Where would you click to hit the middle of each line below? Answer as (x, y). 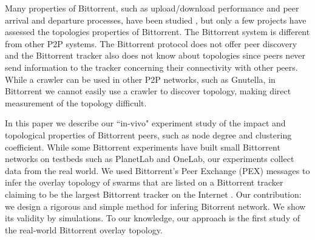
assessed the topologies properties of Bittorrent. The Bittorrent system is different (157, 32)
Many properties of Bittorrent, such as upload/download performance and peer (152, 8)
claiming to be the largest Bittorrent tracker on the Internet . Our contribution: (153, 194)
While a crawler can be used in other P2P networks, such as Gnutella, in (140, 79)
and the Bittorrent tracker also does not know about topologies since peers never (155, 55)
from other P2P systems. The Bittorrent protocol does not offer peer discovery (151, 43)
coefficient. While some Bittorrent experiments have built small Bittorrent (143, 147)
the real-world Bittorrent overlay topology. (84, 229)
